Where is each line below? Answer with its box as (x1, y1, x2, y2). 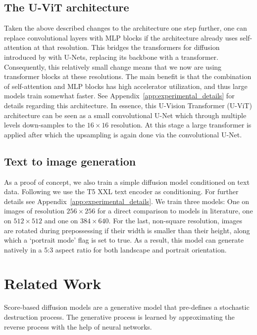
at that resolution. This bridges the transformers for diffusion (34, 42, 220, 52)
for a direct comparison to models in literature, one (97, 206, 253, 216)
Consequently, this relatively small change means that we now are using (4, 61, 222, 72)
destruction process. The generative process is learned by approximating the (4, 312, 235, 322)
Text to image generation (4, 153, 136, 168)
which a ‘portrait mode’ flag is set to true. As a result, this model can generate (4, 235, 244, 245)
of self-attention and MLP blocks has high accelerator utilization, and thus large (4, 81, 248, 91)
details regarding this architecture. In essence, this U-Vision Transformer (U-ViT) (4, 100, 252, 110)
